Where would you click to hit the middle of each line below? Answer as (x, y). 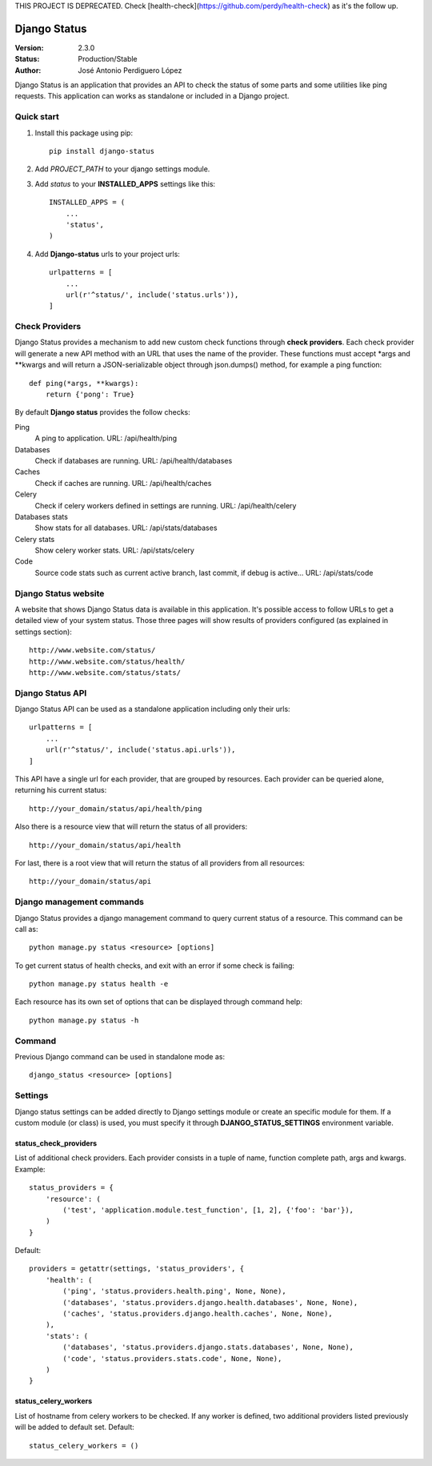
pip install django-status (102, 151)
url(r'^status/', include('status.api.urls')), (140, 750)
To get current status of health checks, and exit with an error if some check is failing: (155, 966)
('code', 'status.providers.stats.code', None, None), (172, 1358)
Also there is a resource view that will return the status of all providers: (131, 827)
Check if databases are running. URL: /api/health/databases (134, 460)
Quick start (37, 117)
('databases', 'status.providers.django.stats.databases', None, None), (208, 1348)
